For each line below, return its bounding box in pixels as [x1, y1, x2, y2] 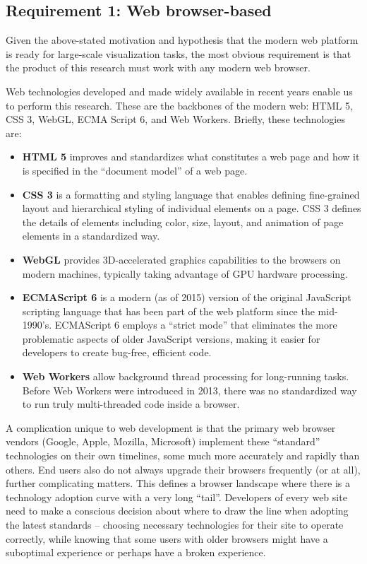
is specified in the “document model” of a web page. [22, 163, 248, 177]
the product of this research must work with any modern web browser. [6, 60, 311, 75]
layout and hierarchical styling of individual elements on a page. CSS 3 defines [22, 201, 361, 216]
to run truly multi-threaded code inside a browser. [22, 396, 240, 411]
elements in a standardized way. [22, 228, 160, 243]
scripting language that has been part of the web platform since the [22, 303, 315, 318]
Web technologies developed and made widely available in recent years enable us [6, 83, 353, 98]
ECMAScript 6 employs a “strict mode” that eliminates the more [54, 317, 337, 332]
